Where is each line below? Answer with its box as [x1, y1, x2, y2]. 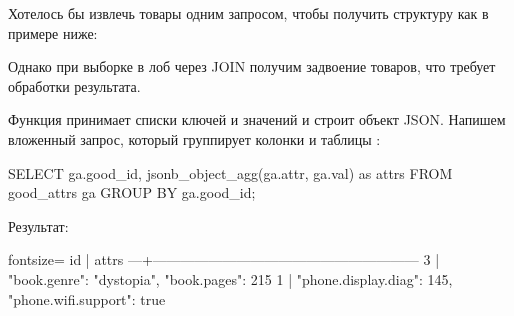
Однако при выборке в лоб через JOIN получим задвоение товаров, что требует [8, 56, 496, 77]
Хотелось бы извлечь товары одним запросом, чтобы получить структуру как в [8, 3, 489, 23]
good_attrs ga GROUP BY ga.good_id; [8, 182, 256, 203]
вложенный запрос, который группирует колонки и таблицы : [8, 128, 381, 149]
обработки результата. [8, 75, 141, 96]
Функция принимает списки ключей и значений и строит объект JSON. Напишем [8, 109, 506, 130]
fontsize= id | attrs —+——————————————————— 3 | [8, 249, 440, 270]
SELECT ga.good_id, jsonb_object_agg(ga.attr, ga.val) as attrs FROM [8, 162, 453, 183]
